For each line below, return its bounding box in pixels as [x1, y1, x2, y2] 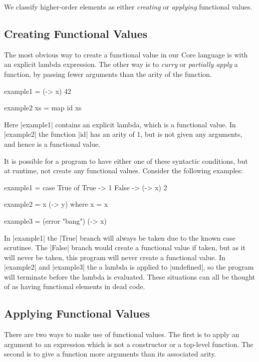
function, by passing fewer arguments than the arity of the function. [4, 68, 212, 79]
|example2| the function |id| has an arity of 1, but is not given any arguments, [4, 129, 243, 139]
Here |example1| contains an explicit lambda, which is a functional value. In [4, 119, 236, 129]
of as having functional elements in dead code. [4, 281, 145, 292]
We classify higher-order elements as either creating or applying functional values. [4, 1, 253, 11]
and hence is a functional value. [4, 138, 100, 149]
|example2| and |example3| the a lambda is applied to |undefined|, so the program [4, 262, 254, 272]
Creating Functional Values [4, 25, 148, 41]
